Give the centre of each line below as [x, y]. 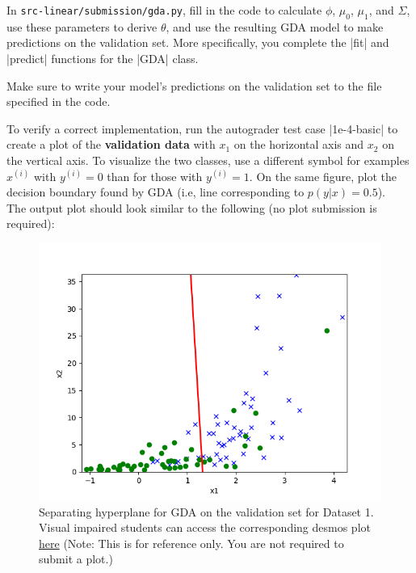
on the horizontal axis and [299, 144]
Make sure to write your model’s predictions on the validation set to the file [194, 85]
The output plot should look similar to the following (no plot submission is [192, 207]
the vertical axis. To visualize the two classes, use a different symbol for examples [208, 160]
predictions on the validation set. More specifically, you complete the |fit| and [198, 42]
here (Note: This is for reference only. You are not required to [191, 543]
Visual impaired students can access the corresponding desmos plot [205, 527]
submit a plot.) [76, 559]
